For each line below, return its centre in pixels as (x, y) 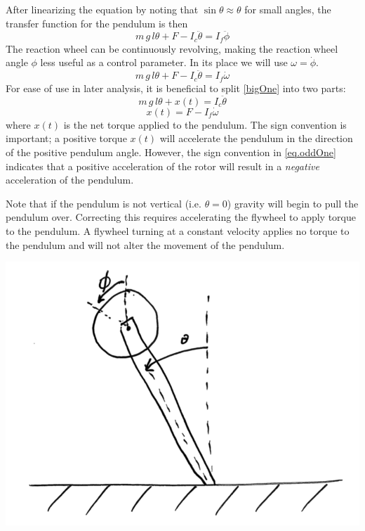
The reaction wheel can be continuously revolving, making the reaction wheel (172, 48)
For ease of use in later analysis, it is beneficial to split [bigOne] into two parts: (176, 88)
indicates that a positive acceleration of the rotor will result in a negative (162, 166)
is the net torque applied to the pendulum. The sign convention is (205, 124)
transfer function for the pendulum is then (97, 23)
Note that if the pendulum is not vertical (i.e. (104, 203)
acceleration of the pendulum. (70, 180)
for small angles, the (288, 9)
